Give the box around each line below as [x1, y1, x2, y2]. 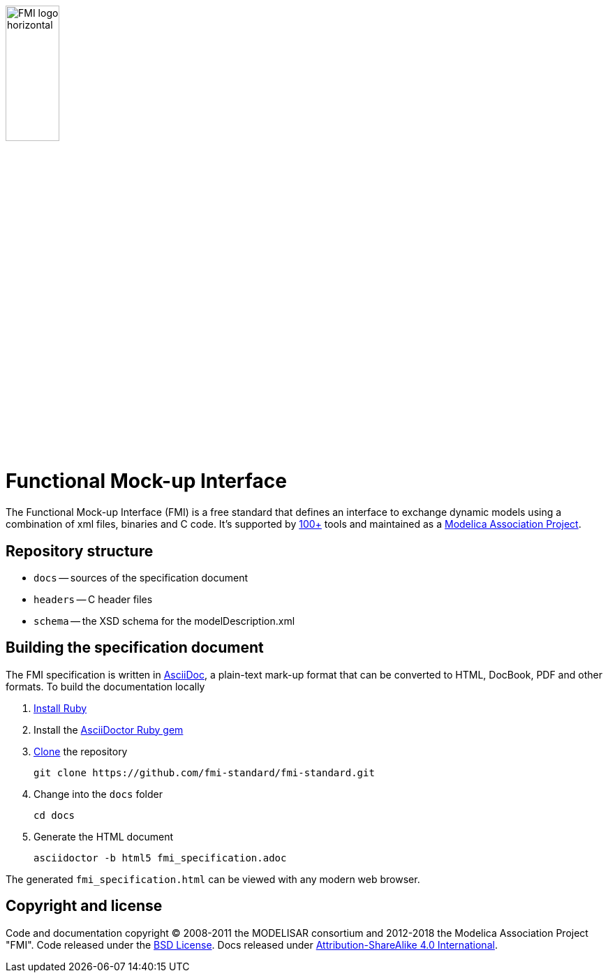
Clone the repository [34, 745, 128, 757]
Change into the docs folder [34, 787, 163, 800]
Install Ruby [34, 702, 87, 714]
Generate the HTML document [34, 830, 174, 843]
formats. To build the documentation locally [6, 680, 205, 692]
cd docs [34, 809, 75, 821]
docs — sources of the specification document [34, 571, 249, 584]
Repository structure [6, 542, 154, 560]
